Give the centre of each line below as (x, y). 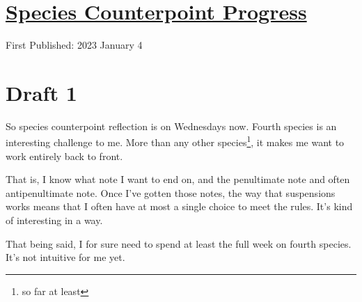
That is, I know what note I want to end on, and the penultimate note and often (178, 179)
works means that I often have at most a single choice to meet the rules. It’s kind (179, 206)
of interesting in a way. (54, 220)
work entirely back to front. (64, 156)
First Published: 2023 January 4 (74, 45)
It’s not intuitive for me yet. (65, 257)
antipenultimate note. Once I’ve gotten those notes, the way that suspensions (171, 192)
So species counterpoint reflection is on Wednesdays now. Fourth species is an (171, 126)
